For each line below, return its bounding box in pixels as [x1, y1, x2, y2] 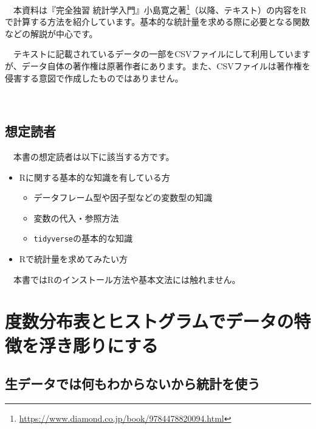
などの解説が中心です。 [5, 27, 98, 40]
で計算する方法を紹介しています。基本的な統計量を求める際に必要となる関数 [5, 15, 310, 28]
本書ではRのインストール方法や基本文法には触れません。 [13, 273, 241, 285]
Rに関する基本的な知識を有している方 [19, 170, 170, 183]
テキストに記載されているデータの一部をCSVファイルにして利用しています [13, 47, 311, 60]
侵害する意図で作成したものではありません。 [5, 71, 184, 84]
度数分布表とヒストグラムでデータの [5, 309, 294, 333]
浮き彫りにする [39, 332, 159, 357]
